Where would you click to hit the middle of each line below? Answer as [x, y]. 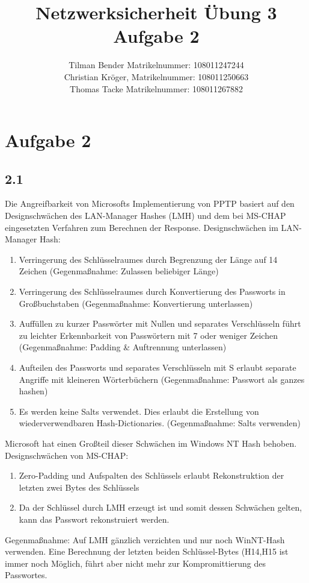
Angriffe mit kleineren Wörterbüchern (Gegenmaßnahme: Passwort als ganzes [162, 379]
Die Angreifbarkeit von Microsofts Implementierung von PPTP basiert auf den [150, 203]
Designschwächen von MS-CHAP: [67, 455]
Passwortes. [26, 575]
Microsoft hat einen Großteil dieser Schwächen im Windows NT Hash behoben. [151, 443]
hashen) [33, 391]
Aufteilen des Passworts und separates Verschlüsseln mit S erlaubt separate [158, 367]
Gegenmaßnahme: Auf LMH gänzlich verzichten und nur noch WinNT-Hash [145, 539]
